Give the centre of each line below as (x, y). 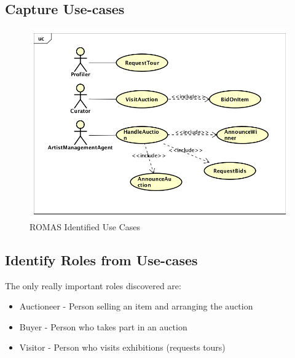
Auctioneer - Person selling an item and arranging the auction (136, 306)
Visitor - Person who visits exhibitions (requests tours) (122, 347)
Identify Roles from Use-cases (101, 259)
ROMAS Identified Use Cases (85, 226)
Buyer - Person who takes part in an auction (103, 326)
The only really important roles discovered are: (93, 285)
